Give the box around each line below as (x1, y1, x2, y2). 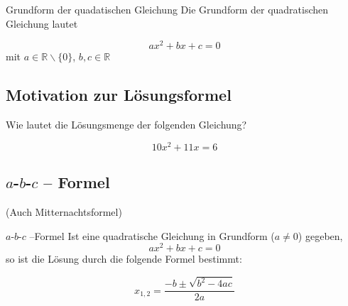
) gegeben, (298, 228, 343, 243)
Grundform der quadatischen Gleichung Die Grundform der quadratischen (6, 2, 329, 16)
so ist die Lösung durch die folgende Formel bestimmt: (6, 251, 242, 266)
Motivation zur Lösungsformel (6, 84, 232, 106)
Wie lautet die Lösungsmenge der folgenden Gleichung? (6, 117, 247, 132)
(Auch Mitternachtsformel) (6, 204, 122, 219)
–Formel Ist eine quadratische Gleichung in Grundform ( (29, 228, 275, 243)
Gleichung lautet (6, 16, 78, 31)
